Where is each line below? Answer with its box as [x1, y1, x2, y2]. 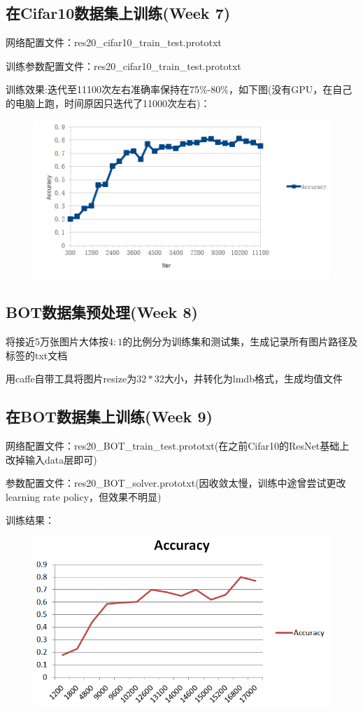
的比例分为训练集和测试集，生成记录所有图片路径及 [122, 333, 358, 348]
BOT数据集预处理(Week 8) [6, 301, 198, 323]
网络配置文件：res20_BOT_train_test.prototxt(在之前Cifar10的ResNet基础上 [6, 438, 350, 452]
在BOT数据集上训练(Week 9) [6, 406, 213, 427]
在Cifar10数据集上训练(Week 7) [6, 2, 231, 24]
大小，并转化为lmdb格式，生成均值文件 [164, 371, 343, 386]
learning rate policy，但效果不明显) [6, 489, 162, 504]
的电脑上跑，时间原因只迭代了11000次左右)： [6, 95, 211, 110]
